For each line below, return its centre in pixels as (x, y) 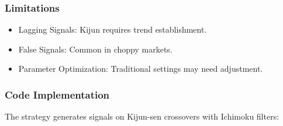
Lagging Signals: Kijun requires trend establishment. (113, 29)
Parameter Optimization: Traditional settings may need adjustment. (141, 69)
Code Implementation (57, 94)
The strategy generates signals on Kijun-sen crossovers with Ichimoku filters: (142, 116)
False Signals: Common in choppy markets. (95, 49)
